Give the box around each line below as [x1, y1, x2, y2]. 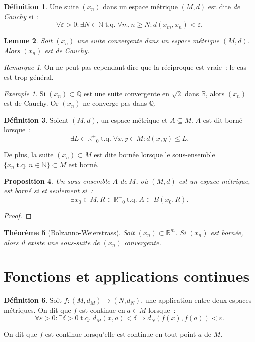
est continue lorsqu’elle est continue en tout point [45, 329, 196, 339]
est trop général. [4, 71, 54, 82]
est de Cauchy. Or [4, 98, 59, 108]
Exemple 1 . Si [4, 88, 46, 98]
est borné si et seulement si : [4, 185, 93, 196]
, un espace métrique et [96, 114, 168, 125]
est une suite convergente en [83, 88, 170, 98]
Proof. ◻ [4, 210, 32, 221]
